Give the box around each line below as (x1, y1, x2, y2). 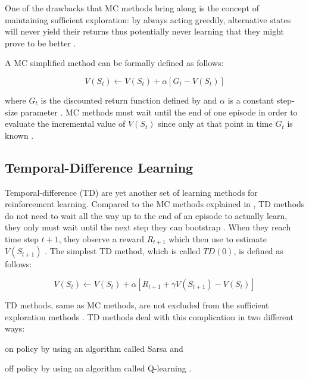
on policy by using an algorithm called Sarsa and (5, 342, 183, 354)
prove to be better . (5, 36, 76, 49)
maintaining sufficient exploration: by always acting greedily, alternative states (5, 13, 291, 26)
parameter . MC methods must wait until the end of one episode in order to (20, 105, 298, 118)
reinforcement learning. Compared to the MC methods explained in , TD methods (5, 198, 305, 210)
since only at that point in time (158, 117, 273, 130)
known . (5, 129, 34, 141)
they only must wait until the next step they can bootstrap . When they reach (5, 221, 291, 233)
